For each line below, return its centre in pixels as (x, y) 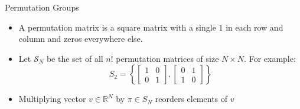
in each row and (255, 27)
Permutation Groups (42, 7)
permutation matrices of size (167, 58)
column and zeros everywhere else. (81, 39)
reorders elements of (191, 99)
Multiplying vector (52, 99)
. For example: (270, 58)
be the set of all (75, 58)
